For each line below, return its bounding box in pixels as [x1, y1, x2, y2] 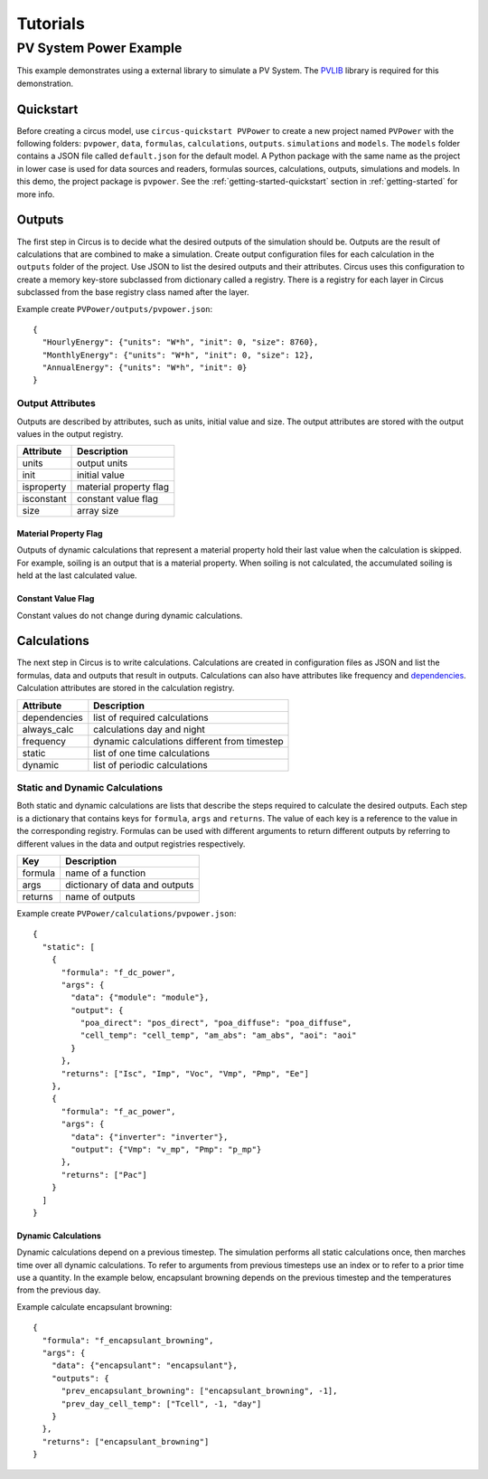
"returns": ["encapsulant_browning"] [42, 1436, 210, 1446]
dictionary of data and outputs [64, 878, 194, 891]
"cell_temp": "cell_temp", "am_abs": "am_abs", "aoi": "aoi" [80, 1030, 357, 1040]
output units [77, 457, 128, 469]
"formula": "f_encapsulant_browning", [42, 1335, 214, 1345]
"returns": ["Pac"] [61, 1170, 148, 1180]
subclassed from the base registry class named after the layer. [16, 287, 249, 298]
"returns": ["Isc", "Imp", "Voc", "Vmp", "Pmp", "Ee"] [61, 1068, 309, 1078]
